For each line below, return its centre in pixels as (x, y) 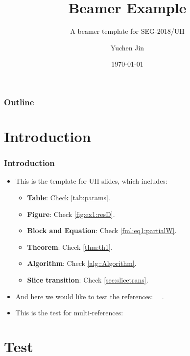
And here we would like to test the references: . (90, 296)
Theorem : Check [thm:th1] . (70, 247)
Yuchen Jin (127, 47)
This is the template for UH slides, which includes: (91, 181)
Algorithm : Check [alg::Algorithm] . (82, 263)
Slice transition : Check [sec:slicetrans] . (88, 279)
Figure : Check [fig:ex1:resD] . (71, 214)
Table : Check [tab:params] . (69, 198)
